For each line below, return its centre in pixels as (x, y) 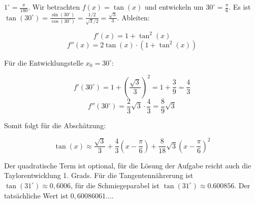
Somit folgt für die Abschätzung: (55, 125)
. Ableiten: (133, 17)
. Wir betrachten (54, 7)
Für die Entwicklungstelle (44, 62)
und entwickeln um (174, 7)
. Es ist (240, 7)
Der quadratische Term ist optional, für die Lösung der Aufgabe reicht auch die (128, 165)
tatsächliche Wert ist (36, 195)
